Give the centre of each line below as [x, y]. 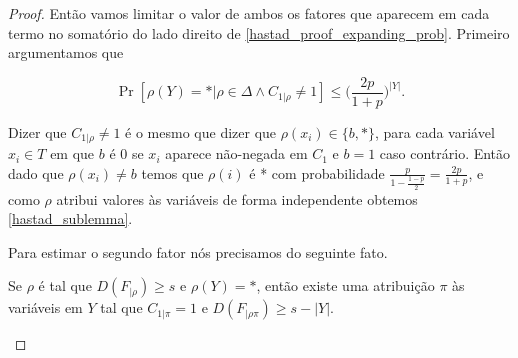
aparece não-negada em [236, 153]
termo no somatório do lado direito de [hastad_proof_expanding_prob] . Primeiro [259, 32]
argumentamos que [66, 52]
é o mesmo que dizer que [201, 131]
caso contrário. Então [445, 153]
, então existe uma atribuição [345, 285]
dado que [36, 172]
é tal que [65, 285]
